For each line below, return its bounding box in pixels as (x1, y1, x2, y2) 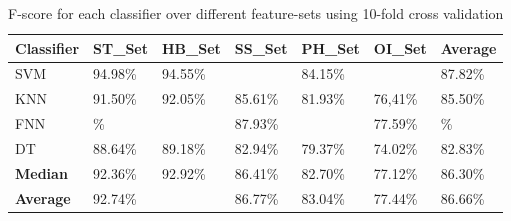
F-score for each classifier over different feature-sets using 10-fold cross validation (8, 3, 504, 23)
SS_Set (234, 37, 288, 58)
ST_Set (93, 37, 148, 58)
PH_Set (301, 37, 360, 58)
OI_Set (373, 37, 427, 58)
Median (15, 162, 68, 183)
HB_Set (161, 37, 221, 58)
